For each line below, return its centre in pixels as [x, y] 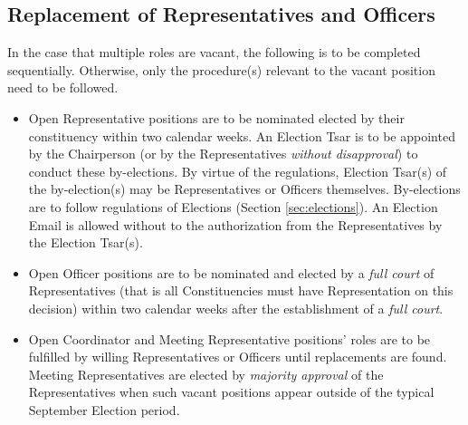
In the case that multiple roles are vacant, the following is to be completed [214, 52]
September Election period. [104, 409]
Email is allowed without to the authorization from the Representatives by [235, 224]
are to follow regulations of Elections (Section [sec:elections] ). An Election [233, 206]
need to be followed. [63, 87]
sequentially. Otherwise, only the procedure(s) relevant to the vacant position [221, 69]
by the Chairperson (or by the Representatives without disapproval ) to [223, 154]
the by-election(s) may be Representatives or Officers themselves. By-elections [244, 189]
